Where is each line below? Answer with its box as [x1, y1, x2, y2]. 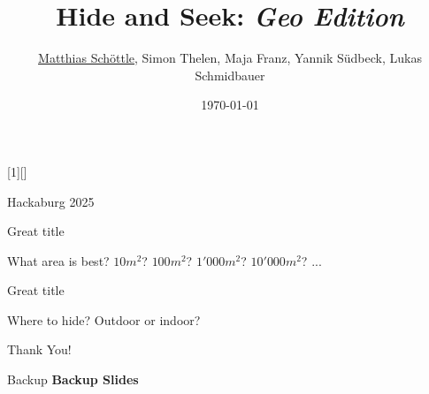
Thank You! [7, 340, 72, 359]
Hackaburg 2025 [7, 192, 95, 210]
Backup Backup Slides [7, 370, 139, 389]
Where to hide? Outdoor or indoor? [7, 310, 201, 329]
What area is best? [7, 251, 110, 269]
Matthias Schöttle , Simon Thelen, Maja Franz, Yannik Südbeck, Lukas [38, 49, 422, 67]
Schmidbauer [195, 65, 265, 84]
